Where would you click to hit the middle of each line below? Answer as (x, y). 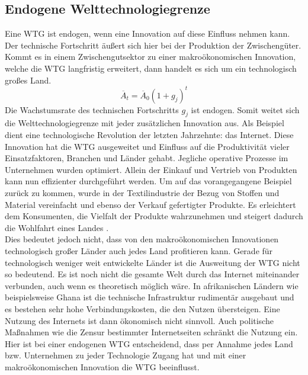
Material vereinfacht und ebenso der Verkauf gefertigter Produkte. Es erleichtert (150, 204)
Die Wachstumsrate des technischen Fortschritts (92, 109)
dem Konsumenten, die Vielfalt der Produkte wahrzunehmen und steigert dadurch (154, 216)
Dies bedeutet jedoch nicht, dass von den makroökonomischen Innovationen (142, 239)
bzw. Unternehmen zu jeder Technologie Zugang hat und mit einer (126, 355)
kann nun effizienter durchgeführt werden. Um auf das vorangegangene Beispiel (148, 181)
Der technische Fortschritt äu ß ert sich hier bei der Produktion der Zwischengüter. (153, 45)
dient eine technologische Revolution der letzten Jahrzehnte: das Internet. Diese (149, 135)
